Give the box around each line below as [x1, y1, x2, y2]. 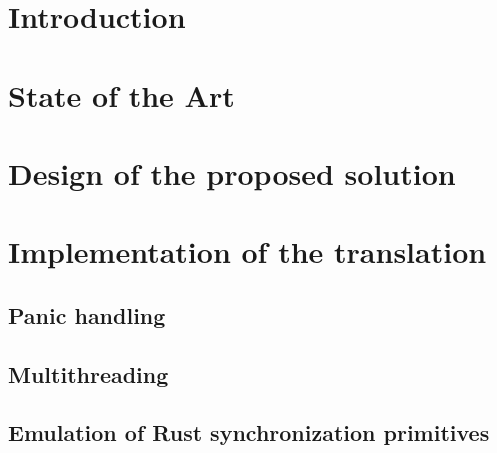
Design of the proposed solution [8, 152, 456, 193]
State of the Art [8, 74, 235, 115]
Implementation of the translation [8, 231, 487, 272]
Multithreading [8, 358, 169, 389]
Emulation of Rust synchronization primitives [8, 417, 490, 448]
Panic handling [8, 299, 166, 330]
